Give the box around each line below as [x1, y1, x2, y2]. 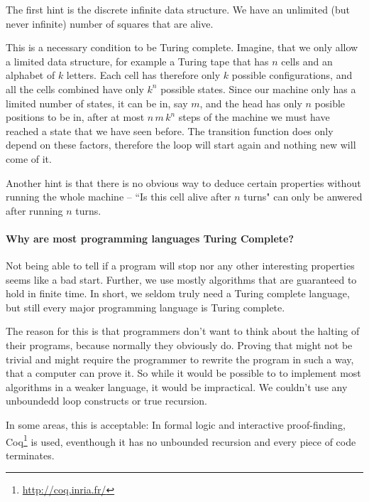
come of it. [6, 151, 52, 166]
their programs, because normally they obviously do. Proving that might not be [6, 338, 353, 353]
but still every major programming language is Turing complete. [6, 299, 285, 314]
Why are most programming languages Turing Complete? [6, 230, 294, 245]
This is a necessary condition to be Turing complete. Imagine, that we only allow [6, 40, 358, 55]
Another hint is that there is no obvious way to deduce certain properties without [6, 175, 361, 190]
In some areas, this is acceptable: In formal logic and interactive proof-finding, [6, 417, 346, 432]
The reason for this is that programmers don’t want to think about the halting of [6, 324, 360, 338]
